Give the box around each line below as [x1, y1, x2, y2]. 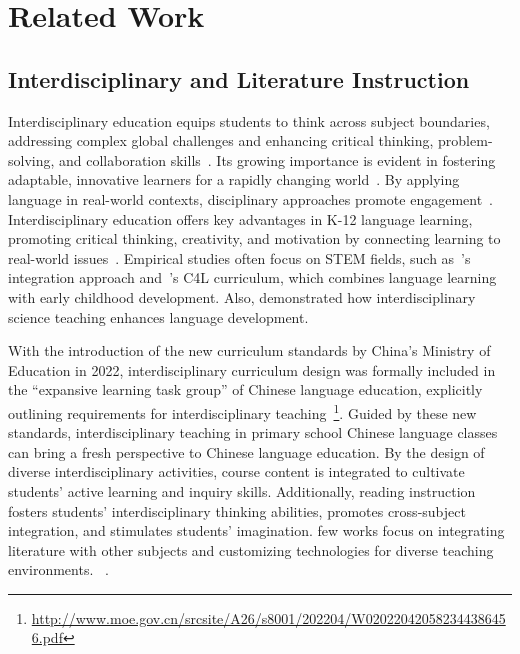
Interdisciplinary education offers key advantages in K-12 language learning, [8, 208, 473, 229]
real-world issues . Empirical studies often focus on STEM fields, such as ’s [8, 247, 471, 268]
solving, [8, 149, 55, 170]
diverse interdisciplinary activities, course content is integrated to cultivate [8, 461, 465, 482]
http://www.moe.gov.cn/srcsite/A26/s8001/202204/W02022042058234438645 [31, 607, 506, 628]
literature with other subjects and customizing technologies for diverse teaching [8, 539, 494, 560]
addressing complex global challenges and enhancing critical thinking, [8, 130, 434, 151]
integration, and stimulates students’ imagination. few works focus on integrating [8, 520, 505, 541]
